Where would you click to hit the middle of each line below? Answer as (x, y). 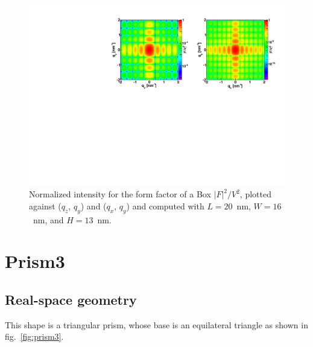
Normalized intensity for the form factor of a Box (120, 194)
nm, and (48, 219)
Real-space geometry (71, 299)
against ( (45, 205)
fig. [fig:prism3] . (34, 336)
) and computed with (165, 205)
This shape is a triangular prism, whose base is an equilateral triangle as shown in (156, 324)
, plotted (255, 194)
